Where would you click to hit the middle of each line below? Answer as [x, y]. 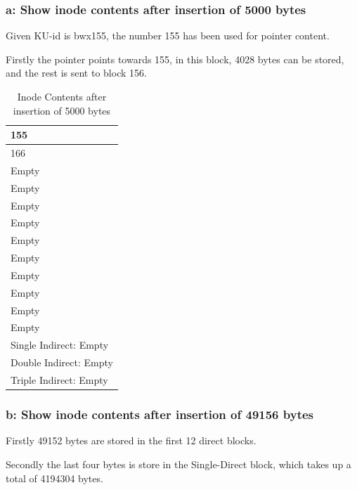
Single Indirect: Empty [60, 345]
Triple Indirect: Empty [59, 380]
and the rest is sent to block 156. [76, 73]
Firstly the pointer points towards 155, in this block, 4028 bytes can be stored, [175, 59]
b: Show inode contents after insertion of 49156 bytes [160, 414]
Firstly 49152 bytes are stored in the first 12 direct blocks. [131, 440]
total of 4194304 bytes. [54, 478]
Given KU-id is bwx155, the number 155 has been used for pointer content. [168, 36]
